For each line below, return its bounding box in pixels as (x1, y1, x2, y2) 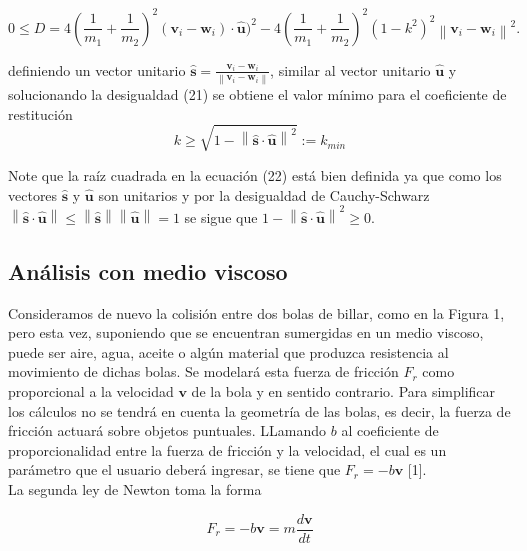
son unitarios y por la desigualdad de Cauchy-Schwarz (98, 184, 430, 205)
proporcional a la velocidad (8, 381, 174, 401)
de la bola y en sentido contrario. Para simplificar (191, 381, 496, 401)
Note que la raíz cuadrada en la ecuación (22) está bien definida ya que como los (8, 164, 502, 185)
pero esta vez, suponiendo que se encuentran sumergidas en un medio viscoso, (8, 322, 484, 343)
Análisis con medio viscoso (8, 255, 288, 286)
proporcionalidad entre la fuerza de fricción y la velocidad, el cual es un (8, 439, 447, 460)
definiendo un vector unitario (8, 59, 186, 80)
